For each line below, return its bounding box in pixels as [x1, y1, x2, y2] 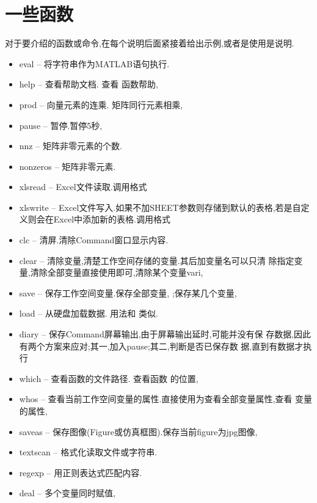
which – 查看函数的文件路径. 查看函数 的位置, [19, 372, 199, 384]
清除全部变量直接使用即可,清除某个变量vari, [30, 266, 203, 279]
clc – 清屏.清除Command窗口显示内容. [19, 233, 169, 246]
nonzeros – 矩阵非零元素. [19, 160, 116, 172]
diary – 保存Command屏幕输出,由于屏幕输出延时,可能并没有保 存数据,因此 [19, 328, 312, 340]
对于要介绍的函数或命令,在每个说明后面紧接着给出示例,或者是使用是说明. [5, 37, 294, 50]
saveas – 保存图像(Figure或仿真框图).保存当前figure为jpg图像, [19, 425, 258, 438]
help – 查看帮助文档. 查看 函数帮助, [19, 78, 158, 90]
